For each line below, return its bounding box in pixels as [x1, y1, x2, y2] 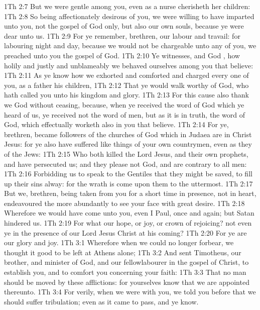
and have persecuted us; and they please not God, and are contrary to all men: [4, 158, 247, 169]
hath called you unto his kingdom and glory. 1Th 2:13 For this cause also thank [4, 89, 249, 100]
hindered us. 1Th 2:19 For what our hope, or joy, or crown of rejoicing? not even [4, 218, 252, 228]
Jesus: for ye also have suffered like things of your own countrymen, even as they [4, 139, 252, 149]
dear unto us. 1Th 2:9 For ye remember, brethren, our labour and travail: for [4, 30, 240, 41]
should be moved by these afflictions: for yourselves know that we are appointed [4, 276, 249, 287]
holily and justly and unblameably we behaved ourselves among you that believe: [4, 60, 253, 70]
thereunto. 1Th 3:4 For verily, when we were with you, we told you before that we [4, 286, 256, 297]
